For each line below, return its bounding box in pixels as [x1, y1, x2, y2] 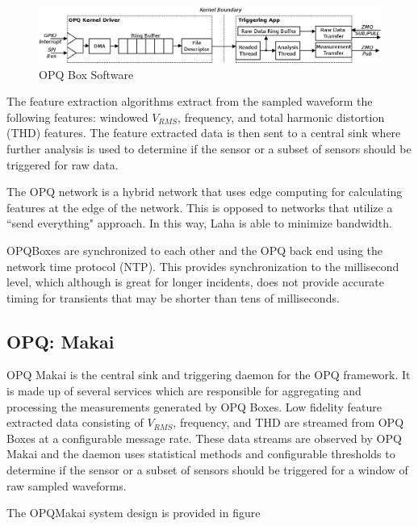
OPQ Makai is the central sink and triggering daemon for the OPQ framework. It [6, 366, 411, 383]
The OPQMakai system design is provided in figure [6, 504, 261, 521]
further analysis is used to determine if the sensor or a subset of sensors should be [6, 140, 412, 157]
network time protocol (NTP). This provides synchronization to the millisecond [6, 257, 399, 274]
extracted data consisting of [6, 414, 144, 431]
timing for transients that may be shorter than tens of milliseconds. [6, 289, 340, 306]
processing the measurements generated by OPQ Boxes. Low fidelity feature [6, 398, 382, 415]
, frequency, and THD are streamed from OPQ [173, 414, 404, 431]
